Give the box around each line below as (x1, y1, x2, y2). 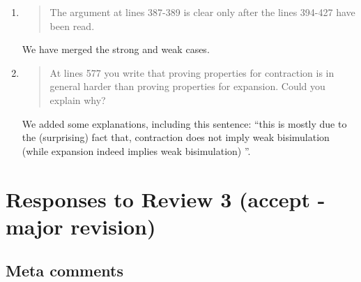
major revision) (6, 211, 156, 240)
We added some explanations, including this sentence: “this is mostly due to (22, 116, 347, 131)
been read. (49, 18, 95, 33)
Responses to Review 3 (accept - (6, 184, 325, 213)
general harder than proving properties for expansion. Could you (49, 79, 325, 94)
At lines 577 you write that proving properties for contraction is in (49, 65, 335, 80)
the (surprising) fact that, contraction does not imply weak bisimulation (22, 130, 330, 144)
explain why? (49, 92, 106, 107)
